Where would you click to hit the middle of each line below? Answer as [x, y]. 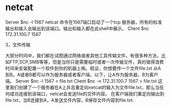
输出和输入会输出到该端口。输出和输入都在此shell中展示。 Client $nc [77, 28]
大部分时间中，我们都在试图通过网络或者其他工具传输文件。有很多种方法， [83, 56]
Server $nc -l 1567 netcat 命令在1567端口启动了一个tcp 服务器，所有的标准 [84, 22]
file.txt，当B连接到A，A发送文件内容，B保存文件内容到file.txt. [70, 100]
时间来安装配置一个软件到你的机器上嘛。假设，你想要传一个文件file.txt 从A [83, 68]
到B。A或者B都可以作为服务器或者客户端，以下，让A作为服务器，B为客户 [82, 74]
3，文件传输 [18, 44]
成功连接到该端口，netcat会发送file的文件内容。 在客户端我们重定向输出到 [87, 94]
